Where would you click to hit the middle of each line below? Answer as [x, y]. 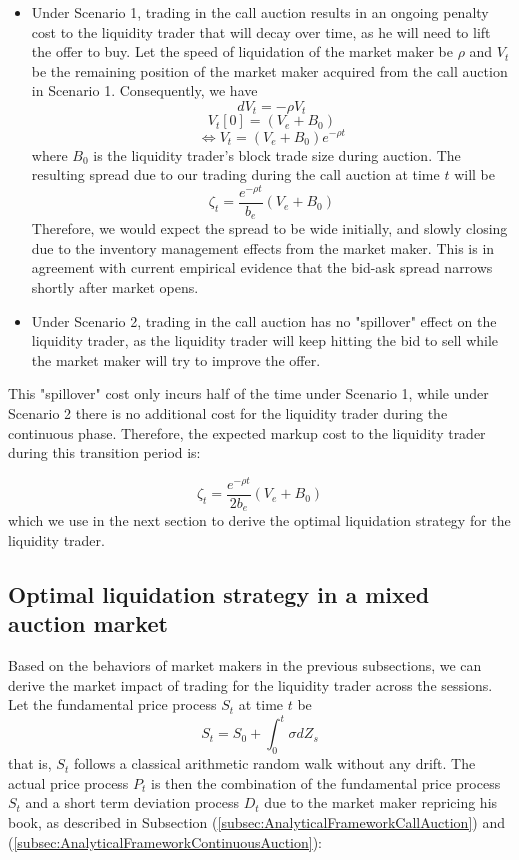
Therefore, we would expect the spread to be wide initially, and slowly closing [269, 228]
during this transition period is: [104, 452]
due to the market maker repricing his [381, 802]
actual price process [68, 782]
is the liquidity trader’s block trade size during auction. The [277, 154]
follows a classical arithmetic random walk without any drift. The [274, 763]
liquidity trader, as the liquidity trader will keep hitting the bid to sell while [265, 340]
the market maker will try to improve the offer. [176, 359]
